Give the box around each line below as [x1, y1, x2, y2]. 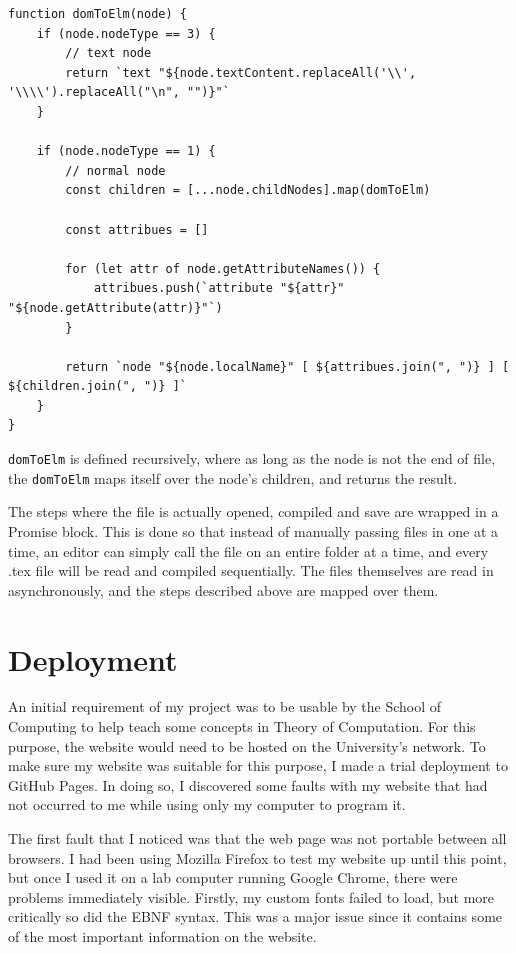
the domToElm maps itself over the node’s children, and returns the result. [8, 467, 458, 488]
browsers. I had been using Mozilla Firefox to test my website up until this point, [8, 847, 507, 868]
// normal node [65, 163, 166, 178]
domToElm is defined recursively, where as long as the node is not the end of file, [8, 448, 496, 469]
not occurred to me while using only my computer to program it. [8, 794, 406, 815]
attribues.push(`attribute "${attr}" [93, 281, 345, 296]
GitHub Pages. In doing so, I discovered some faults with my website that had [8, 774, 488, 795]
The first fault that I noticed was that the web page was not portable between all [8, 828, 507, 849]
